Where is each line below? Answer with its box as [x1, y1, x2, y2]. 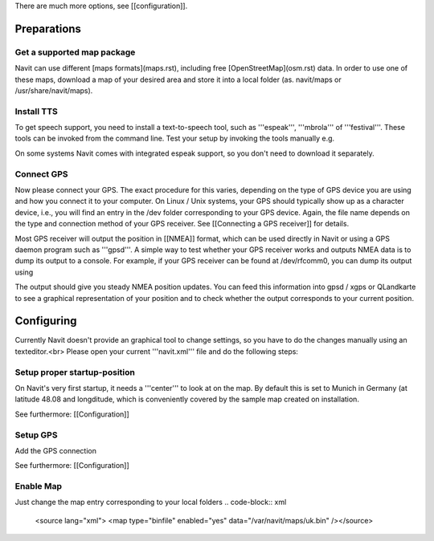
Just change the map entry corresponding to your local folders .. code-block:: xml [14, 498, 287, 507]
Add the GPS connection [14, 445, 96, 455]
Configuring [14, 314, 77, 328]
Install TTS [14, 105, 58, 116]
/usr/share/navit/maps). [14, 85, 93, 96]
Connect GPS [14, 169, 68, 180]
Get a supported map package [14, 47, 136, 58]
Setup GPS [14, 429, 58, 441]
